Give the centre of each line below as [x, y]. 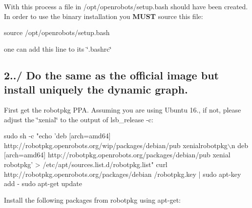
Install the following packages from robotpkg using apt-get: [92, 199]
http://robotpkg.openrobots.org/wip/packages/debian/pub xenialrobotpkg [116, 145]
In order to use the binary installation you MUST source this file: [104, 16]
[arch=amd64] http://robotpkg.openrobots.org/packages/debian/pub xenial [117, 155]
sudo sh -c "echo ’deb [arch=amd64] [57, 136]
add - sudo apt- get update [43, 183]
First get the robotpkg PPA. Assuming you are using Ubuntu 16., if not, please [123, 109]
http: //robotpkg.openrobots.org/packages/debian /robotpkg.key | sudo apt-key [123, 174]
